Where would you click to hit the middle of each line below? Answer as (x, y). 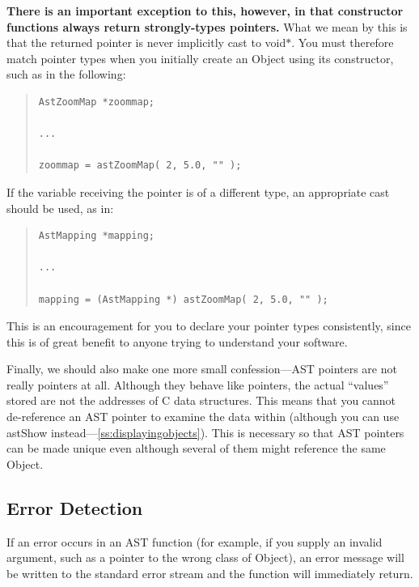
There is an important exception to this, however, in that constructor (205, 11)
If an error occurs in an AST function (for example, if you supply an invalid (195, 541)
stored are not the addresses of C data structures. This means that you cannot (201, 400)
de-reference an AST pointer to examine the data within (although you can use (203, 417)
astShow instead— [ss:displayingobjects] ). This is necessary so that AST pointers (205, 432)
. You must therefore (343, 43)
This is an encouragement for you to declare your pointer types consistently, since (209, 326)
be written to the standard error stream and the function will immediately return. (210, 573)
